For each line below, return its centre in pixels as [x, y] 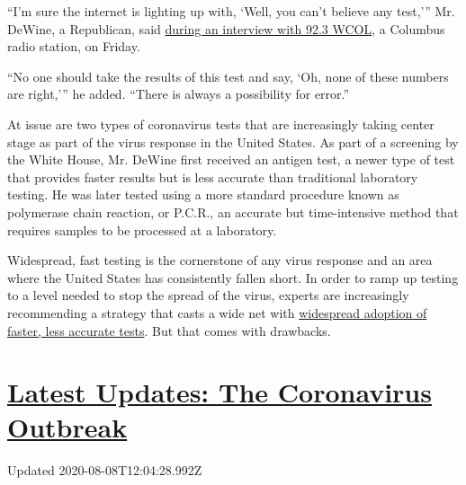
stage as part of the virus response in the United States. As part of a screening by [233, 141]
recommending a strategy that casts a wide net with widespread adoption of [217, 312]
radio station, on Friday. [74, 46]
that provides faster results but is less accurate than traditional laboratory [213, 176]
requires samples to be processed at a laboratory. [142, 229]
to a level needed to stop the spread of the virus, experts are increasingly [208, 295]
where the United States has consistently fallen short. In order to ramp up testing [233, 277]
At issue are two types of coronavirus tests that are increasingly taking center [221, 123]
